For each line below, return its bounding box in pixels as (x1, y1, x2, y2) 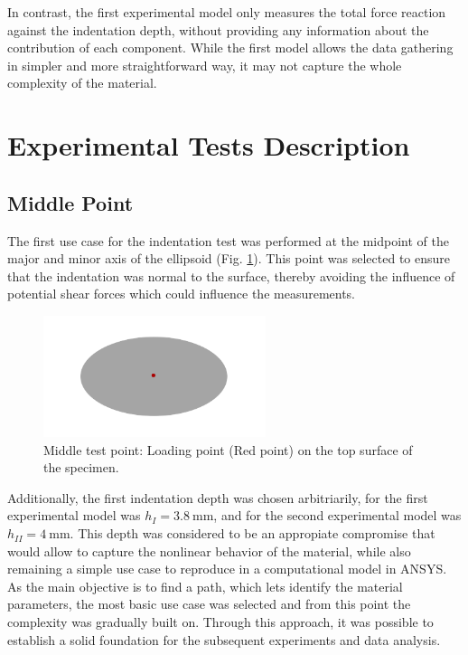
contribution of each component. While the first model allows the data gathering (7, 38, 454, 57)
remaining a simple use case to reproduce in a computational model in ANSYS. (7, 559, 447, 578)
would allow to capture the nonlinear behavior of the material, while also (7, 541, 411, 560)
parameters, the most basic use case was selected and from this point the (7, 594, 411, 613)
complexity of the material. (7, 73, 157, 92)
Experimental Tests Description (7, 127, 410, 164)
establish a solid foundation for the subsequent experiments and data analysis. (7, 630, 441, 649)
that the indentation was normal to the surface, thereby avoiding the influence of (7, 266, 455, 285)
